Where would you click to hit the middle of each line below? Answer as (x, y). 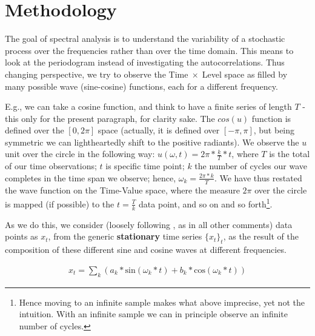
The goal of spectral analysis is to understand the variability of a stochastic (145, 39)
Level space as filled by (245, 74)
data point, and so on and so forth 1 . (206, 203)
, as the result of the (261, 236)
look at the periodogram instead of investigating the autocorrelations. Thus (145, 62)
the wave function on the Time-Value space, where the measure (122, 190)
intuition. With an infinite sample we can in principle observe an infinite (154, 314)
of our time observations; (51, 166)
